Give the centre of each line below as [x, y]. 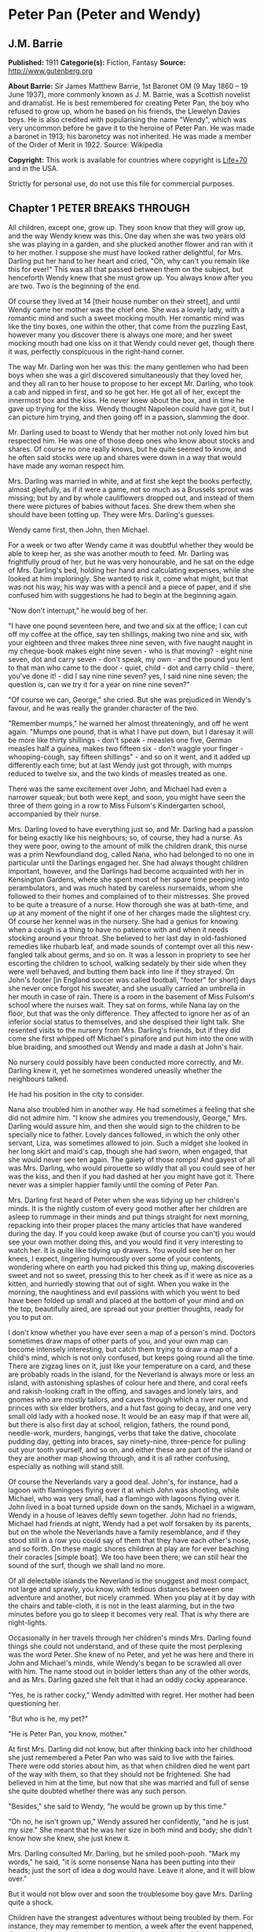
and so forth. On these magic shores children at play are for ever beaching [129, 1548]
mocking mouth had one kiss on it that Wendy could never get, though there [131, 343]
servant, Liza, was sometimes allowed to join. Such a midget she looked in [128, 1142]
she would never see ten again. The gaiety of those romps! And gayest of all [132, 1159]
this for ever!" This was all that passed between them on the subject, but [126, 269]
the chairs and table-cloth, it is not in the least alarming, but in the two [121, 1606]
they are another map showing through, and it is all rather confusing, [119, 1458]
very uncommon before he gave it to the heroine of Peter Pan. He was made [132, 128]
